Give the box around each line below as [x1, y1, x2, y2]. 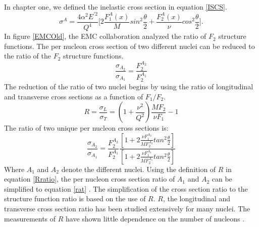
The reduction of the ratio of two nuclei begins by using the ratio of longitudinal [4, 81, 253, 92]
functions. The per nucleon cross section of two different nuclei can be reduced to [4, 40, 255, 51]
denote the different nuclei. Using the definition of [61, 163, 216, 174]
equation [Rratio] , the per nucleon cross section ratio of [4, 174, 175, 184]
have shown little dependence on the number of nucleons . [66, 213, 245, 223]
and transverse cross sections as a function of [4, 91, 143, 101]
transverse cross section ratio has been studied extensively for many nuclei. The [4, 203, 250, 214]
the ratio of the [4, 50, 51, 61]
